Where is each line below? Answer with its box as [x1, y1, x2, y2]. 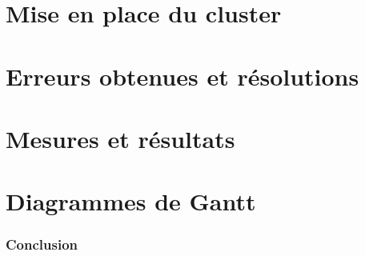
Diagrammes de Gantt [6, 185, 256, 218]
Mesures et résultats [6, 122, 235, 154]
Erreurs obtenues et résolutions [6, 59, 359, 92]
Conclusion [6, 234, 78, 254]
